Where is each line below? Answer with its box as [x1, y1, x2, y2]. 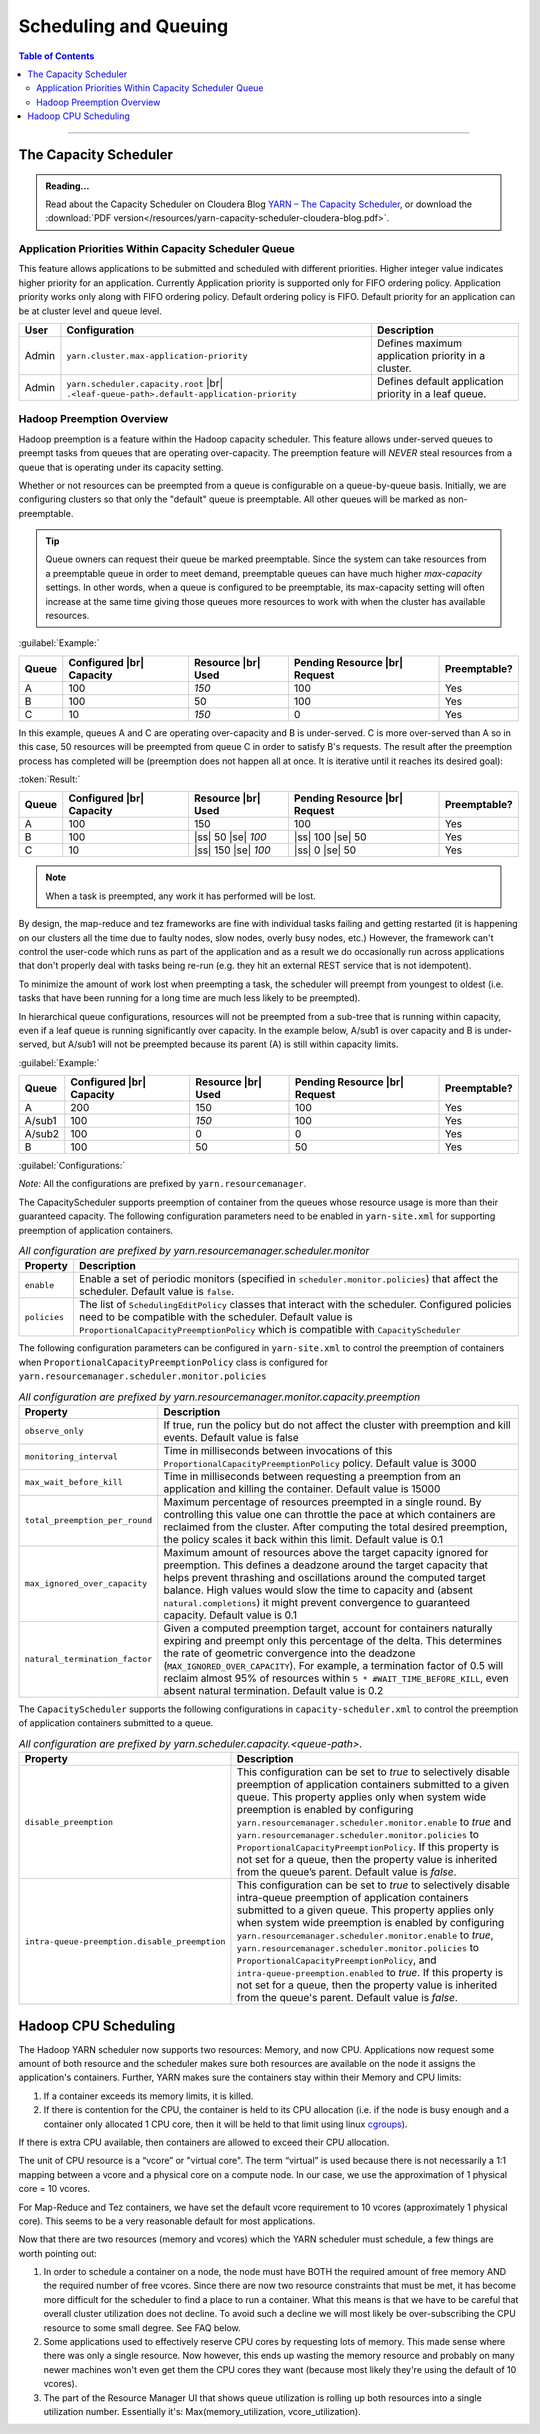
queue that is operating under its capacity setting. [18, 461, 224, 473]
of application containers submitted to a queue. [18, 1717, 214, 1729]
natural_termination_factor [24, 1654, 153, 1665]
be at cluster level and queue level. [18, 305, 162, 317]
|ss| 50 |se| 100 [193, 830, 267, 844]
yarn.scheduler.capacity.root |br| [66, 376, 224, 390]
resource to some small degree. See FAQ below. [43, 2321, 241, 2334]
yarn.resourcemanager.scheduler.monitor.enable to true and [236, 1815, 512, 1829]
